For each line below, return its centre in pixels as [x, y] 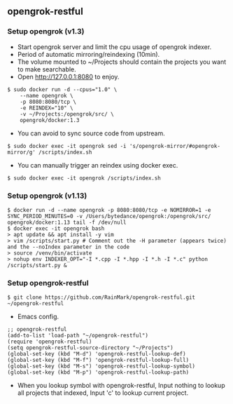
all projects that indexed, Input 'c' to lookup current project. [103, 393]
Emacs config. [38, 317]
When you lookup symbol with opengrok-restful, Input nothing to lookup [121, 386]
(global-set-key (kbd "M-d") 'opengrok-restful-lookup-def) [97, 354]
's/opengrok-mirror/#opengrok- [175, 146]
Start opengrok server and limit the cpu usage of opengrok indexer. [114, 47]
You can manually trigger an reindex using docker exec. [98, 165]
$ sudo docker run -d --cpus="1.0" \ [62, 89]
